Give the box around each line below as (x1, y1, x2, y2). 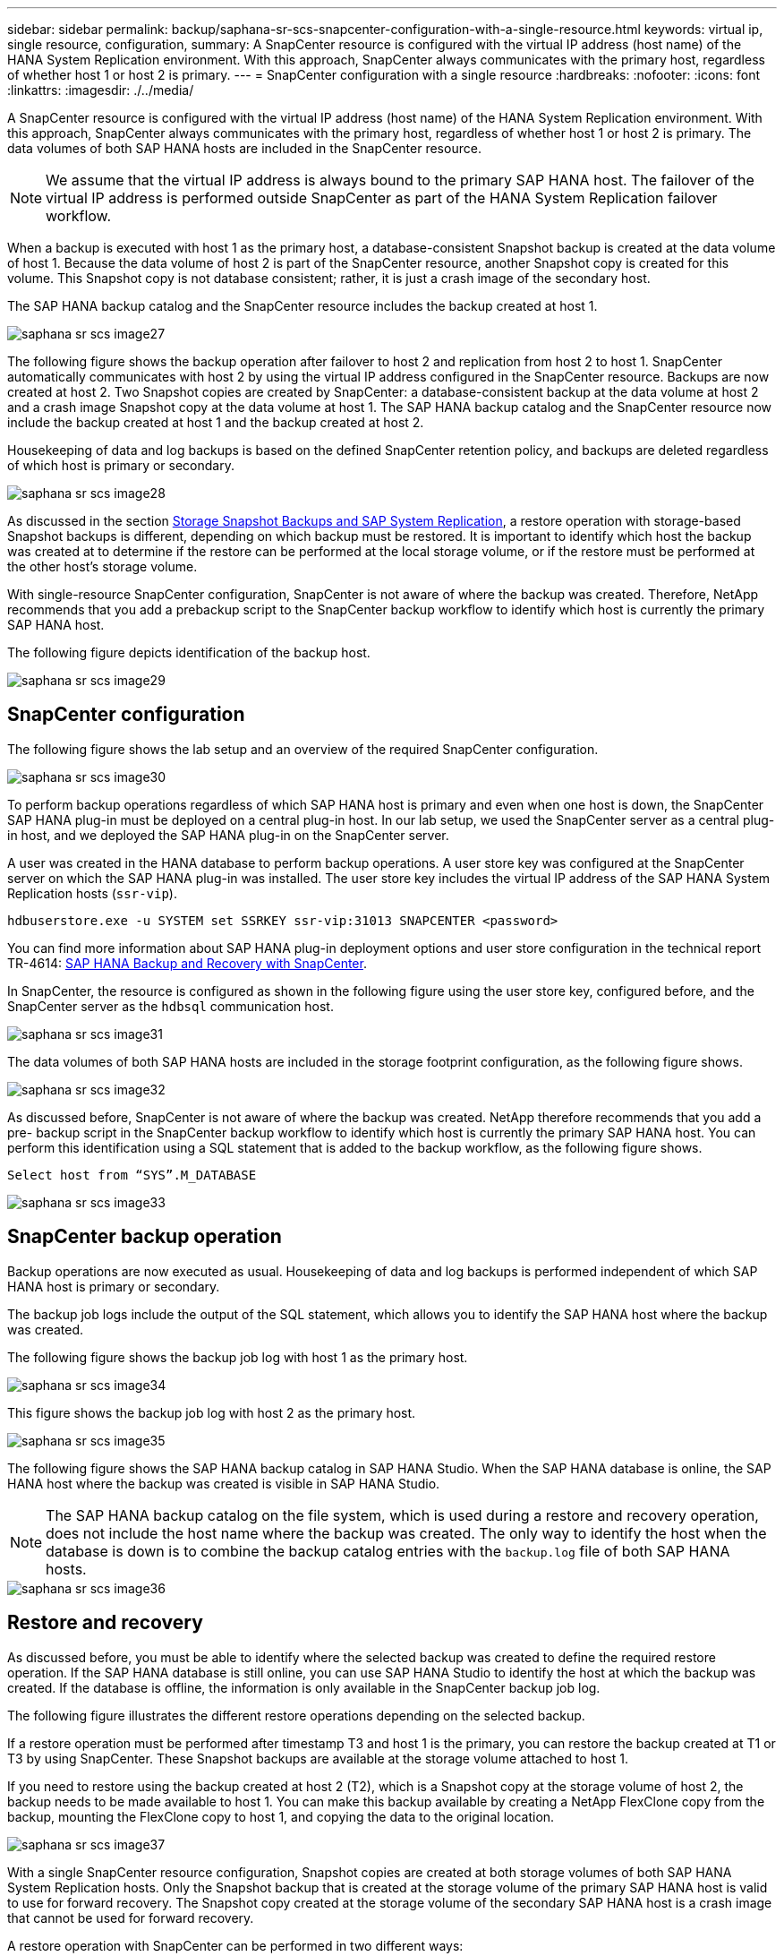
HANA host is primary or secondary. (7, 1278, 220, 1294)
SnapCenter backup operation (7, 1225, 282, 1248)
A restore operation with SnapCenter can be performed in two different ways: (7, 1937, 464, 1953)
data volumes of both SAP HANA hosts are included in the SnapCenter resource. (7, 141, 481, 156)
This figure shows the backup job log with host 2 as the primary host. (7, 1404, 416, 1420)
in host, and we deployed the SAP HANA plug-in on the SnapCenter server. (7, 827, 449, 843)
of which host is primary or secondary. (7, 458, 234, 473)
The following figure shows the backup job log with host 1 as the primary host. (7, 1349, 468, 1365)
